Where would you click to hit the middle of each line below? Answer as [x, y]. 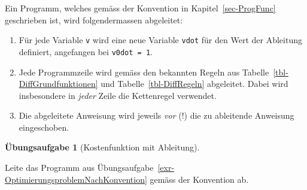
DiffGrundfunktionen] [58, 84]
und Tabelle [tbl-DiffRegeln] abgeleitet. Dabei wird [194, 84]
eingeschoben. [44, 127]
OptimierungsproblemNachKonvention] [76, 179]
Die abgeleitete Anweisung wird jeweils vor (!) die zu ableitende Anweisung [156, 115]
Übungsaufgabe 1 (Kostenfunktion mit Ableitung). [102, 147]
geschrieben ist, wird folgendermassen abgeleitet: [94, 19]
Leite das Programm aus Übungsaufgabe [79, 168]
